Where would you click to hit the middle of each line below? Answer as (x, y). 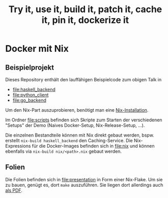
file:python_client (31, 95)
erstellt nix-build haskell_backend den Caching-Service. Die (69, 140)
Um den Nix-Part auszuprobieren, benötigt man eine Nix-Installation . (77, 110)
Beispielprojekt (30, 67)
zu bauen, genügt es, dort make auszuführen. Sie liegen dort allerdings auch (84, 185)
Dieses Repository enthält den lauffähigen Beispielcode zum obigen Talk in (83, 79)
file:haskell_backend (34, 89)
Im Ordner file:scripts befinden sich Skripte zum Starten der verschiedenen (84, 120)
